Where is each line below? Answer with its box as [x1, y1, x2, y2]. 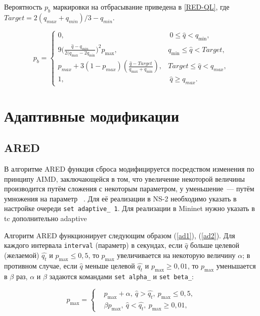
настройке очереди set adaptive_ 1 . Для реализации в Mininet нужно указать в [4, 203, 255, 214]
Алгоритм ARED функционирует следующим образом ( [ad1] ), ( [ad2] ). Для [4, 230, 235, 240]
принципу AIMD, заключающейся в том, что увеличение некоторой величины [4, 173, 245, 184]
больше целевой [190, 240, 239, 250]
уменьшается [216, 260, 256, 271]
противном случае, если [4, 260, 77, 271]
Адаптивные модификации [4, 105, 180, 126]
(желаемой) [4, 249, 39, 260]
